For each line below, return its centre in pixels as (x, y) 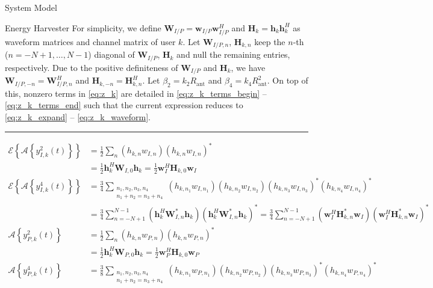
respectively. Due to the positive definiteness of (92, 67)
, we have (248, 67)
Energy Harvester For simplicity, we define (83, 27)
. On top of (288, 80)
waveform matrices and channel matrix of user (90, 41)
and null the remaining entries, (233, 54)
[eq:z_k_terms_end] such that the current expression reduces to (124, 105)
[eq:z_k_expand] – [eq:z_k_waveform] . (78, 117)
